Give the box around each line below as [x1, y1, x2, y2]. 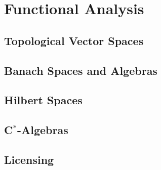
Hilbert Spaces [4, 92, 83, 108]
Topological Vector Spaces [4, 32, 144, 48]
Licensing [4, 151, 54, 167]
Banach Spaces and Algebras [4, 62, 157, 78]
